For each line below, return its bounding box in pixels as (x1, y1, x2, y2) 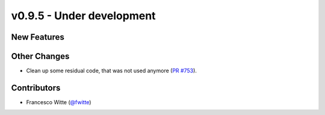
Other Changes (11, 51, 70, 61)
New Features (11, 32, 64, 42)
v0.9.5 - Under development (11, 9, 156, 22)
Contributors (11, 82, 61, 93)
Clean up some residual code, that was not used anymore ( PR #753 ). (26, 67, 197, 75)
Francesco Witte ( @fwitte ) (26, 98, 91, 105)
